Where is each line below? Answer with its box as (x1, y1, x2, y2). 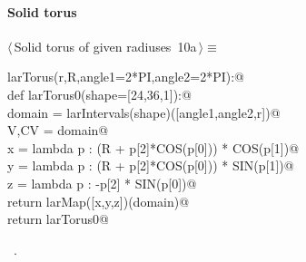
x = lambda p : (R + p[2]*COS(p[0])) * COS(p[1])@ (7, 138, 300, 157)
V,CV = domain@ (7, 121, 109, 140)
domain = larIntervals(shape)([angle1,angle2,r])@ (7, 102, 281, 121)
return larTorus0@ (7, 209, 109, 228)
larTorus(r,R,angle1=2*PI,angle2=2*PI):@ (7, 67, 245, 86)
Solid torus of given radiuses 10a (14, 36, 197, 55)
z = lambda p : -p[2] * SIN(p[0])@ (7, 173, 197, 192)
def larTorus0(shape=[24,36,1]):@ (7, 84, 192, 103)
